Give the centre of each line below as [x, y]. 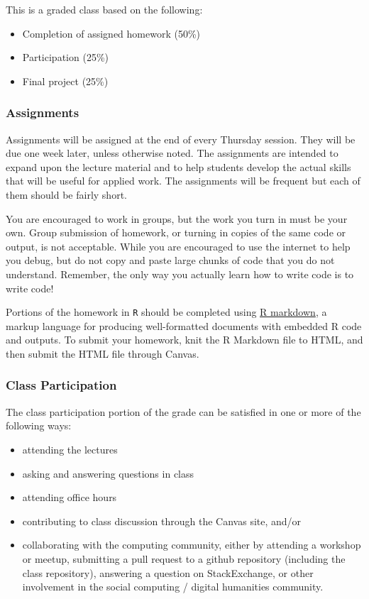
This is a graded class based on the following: [104, 9]
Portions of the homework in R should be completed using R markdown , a [166, 312]
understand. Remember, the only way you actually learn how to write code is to [180, 274]
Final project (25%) [65, 81]
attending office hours [70, 497]
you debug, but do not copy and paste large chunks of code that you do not [170, 260]
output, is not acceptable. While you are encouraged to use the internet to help [178, 246]
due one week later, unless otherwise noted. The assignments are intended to [172, 153]
